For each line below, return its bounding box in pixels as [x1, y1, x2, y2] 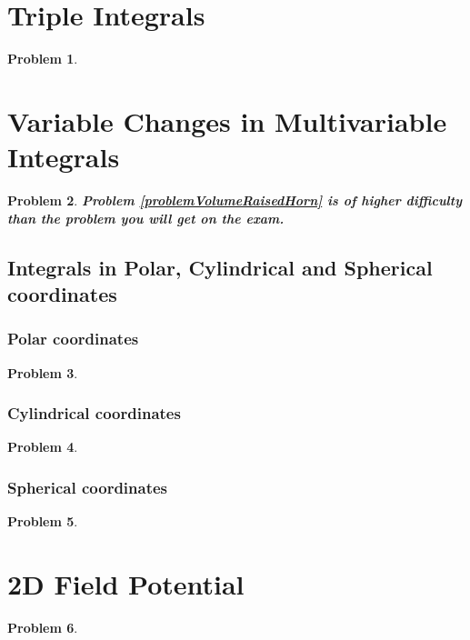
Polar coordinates [7, 327, 139, 350]
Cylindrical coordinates [7, 402, 181, 425]
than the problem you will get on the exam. [7, 208, 285, 227]
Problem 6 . [7, 617, 78, 636]
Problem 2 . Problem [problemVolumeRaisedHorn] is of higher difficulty [7, 191, 462, 210]
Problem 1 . [7, 49, 78, 68]
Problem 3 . [7, 363, 78, 382]
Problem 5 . [7, 512, 78, 531]
